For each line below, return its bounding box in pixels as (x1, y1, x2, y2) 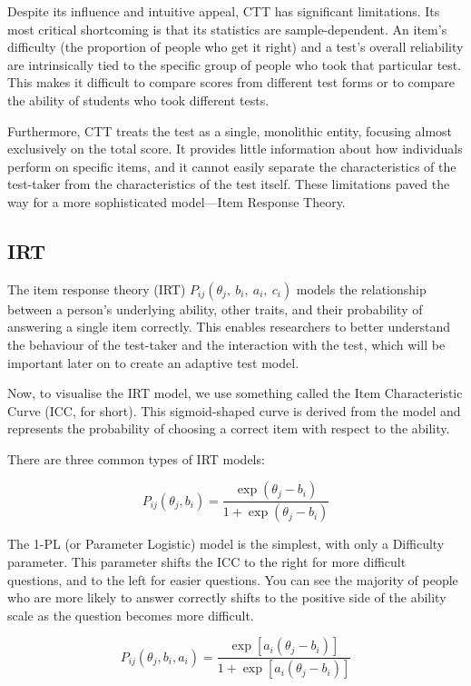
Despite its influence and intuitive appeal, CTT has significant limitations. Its (7, 2, 440, 20)
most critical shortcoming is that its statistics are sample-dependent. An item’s (7, 19, 447, 38)
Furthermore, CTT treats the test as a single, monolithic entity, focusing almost (7, 121, 453, 140)
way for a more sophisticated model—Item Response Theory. (7, 192, 346, 211)
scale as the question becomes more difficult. (7, 605, 254, 624)
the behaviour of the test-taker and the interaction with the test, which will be (7, 334, 446, 353)
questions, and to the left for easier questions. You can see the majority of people (7, 570, 458, 589)
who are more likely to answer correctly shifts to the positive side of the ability (7, 588, 446, 607)
